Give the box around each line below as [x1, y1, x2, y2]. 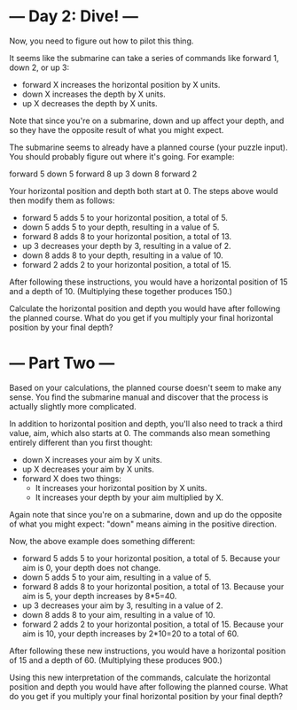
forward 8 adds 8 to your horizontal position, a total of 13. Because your [21, 581, 285, 591]
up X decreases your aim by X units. [21, 464, 155, 474]
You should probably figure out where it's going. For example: [9, 151, 235, 161]
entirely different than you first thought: [9, 437, 153, 448]
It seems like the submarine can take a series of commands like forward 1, [9, 52, 279, 63]
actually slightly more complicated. [9, 401, 137, 411]
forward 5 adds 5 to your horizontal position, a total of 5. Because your [21, 552, 281, 564]
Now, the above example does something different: [9, 535, 196, 546]
